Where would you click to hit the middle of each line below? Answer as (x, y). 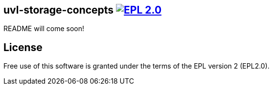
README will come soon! (44, 29)
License (23, 47)
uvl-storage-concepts (59, 10)
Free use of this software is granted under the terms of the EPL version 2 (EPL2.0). (136, 66)
